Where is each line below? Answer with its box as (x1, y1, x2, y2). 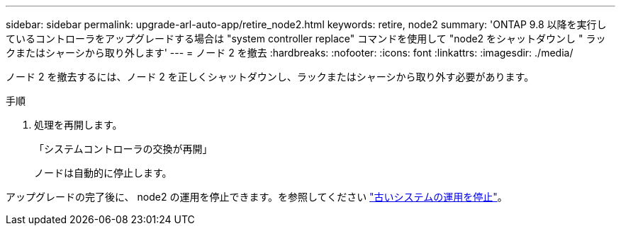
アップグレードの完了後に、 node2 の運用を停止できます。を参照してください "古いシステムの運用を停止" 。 (6, 191, 508, 203)
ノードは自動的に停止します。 (34, 167, 172, 179)
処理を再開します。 (34, 119, 123, 131)
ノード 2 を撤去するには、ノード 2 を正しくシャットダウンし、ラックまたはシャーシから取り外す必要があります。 (6, 71, 535, 83)
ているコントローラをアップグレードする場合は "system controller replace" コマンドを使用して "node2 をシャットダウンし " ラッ (6, 32, 606, 45)
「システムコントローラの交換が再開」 (34, 143, 213, 155)
